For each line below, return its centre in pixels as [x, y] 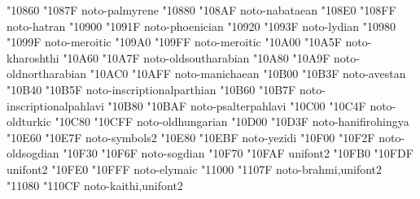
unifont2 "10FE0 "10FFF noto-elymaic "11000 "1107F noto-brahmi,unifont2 [195, 169]
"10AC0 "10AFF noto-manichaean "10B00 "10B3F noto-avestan [248, 74]
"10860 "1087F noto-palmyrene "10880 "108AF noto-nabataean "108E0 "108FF [201, 10]
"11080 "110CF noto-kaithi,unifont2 [95, 185]
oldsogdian [33, 153]
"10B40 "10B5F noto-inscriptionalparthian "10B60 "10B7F [151, 89]
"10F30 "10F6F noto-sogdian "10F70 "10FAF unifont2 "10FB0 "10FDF [238, 153]
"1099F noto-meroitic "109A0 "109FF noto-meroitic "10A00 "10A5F [174, 42]
